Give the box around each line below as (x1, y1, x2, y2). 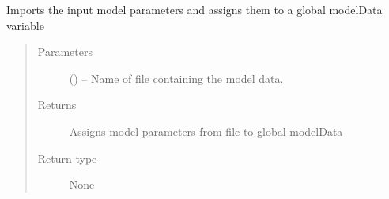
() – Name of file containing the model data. (69, 69, 284, 86)
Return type (37, 149, 97, 166)
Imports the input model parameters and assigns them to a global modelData (6, 2, 383, 17)
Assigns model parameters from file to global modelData (69, 122, 343, 139)
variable (6, 17, 44, 33)
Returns (37, 96, 77, 113)
